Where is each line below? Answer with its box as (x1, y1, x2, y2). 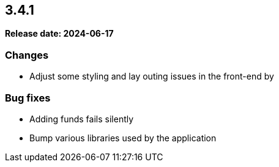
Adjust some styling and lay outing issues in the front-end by (29, 71, 274, 82)
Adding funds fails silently (29, 113, 134, 124)
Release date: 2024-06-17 (5, 28, 114, 39)
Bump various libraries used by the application (29, 132, 217, 143)
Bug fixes (5, 91, 51, 104)
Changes (5, 48, 49, 61)
